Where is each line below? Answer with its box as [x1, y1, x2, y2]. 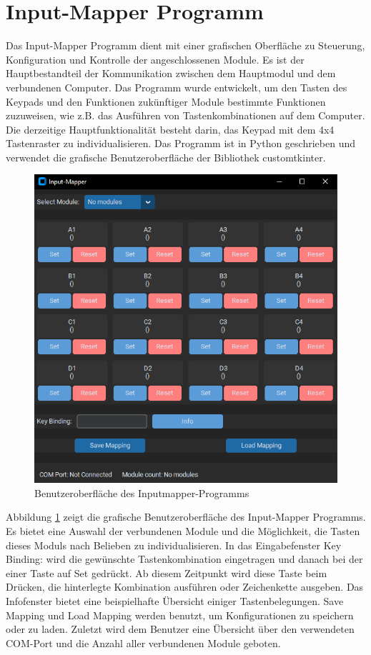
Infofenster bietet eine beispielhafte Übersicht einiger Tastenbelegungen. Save [6, 593, 344, 608]
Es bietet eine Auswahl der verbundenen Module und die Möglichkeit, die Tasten [6, 524, 360, 538]
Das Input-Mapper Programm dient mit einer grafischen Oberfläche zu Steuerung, [6, 38, 365, 53]
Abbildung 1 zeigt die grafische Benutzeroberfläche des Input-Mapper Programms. [6, 509, 366, 524]
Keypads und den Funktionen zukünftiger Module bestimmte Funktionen [6, 94, 326, 109]
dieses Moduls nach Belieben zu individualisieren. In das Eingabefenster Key [6, 537, 342, 552]
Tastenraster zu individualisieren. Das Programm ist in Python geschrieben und [6, 136, 355, 151]
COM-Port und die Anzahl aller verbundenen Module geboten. [6, 635, 281, 650]
